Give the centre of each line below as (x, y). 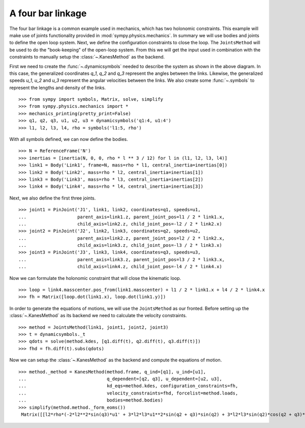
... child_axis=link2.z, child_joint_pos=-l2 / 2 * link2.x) (120, 224)
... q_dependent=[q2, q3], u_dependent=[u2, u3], (120, 379)
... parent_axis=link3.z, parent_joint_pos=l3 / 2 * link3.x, (122, 259)
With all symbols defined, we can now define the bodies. (69, 139)
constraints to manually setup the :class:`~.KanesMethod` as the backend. (87, 57)
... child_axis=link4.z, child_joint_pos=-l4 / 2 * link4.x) (120, 267)
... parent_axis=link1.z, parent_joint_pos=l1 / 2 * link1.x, (122, 217)
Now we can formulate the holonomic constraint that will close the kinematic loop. (95, 278)
